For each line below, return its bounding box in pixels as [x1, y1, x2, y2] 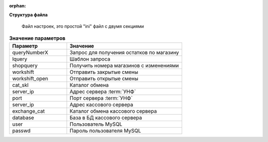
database [12, 114, 34, 121]
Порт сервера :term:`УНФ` [69, 94, 133, 101]
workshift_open [12, 75, 49, 82]
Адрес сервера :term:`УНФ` [69, 88, 136, 95]
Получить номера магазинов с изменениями [69, 62, 179, 69]
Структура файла [9, 12, 48, 18]
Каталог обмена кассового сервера [69, 107, 157, 114]
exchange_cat [12, 107, 45, 114]
